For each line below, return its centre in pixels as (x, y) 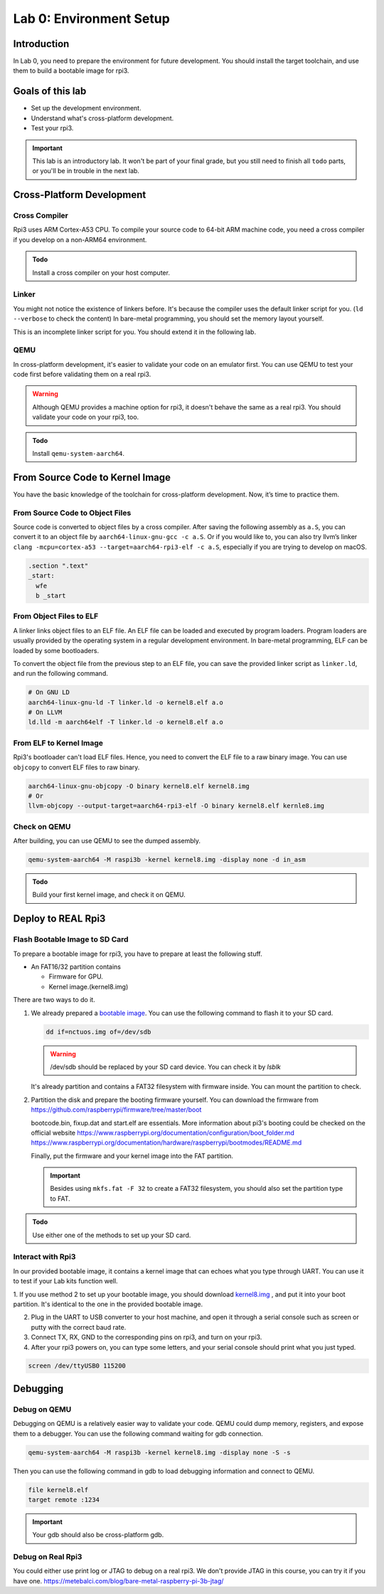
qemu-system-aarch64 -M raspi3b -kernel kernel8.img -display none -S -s (159, 1452)
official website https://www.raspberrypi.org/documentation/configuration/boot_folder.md (163, 1132)
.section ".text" (58, 566)
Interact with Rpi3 (44, 1257)
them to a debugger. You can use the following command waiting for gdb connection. (138, 1433)
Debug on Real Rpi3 (48, 1557)
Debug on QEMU (42, 1409)
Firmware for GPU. (76, 976)
